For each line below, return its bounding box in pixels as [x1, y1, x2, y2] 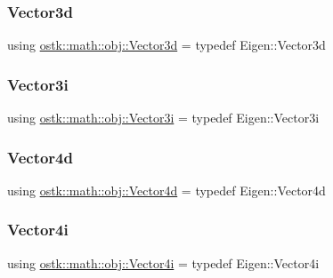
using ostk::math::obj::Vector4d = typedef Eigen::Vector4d [7, 180, 326, 199]
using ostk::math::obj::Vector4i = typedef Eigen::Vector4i [7, 253, 320, 272]
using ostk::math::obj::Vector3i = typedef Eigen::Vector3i [7, 108, 320, 127]
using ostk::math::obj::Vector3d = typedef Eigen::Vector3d [7, 36, 326, 54]
